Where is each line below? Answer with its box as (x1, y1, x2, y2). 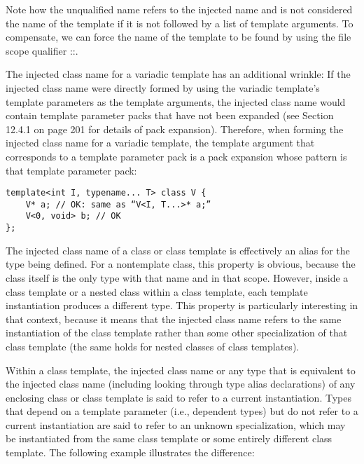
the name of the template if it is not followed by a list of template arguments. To (6, 15, 353, 30)
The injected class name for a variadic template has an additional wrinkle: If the (6, 67, 351, 81)
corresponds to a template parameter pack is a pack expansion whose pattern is (6, 149, 347, 163)
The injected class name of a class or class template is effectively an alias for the (6, 243, 350, 257)
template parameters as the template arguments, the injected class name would (6, 94, 346, 109)
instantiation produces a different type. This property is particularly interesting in (6, 298, 358, 313)
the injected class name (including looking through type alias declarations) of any (6, 376, 356, 391)
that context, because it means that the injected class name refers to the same (6, 311, 342, 326)
